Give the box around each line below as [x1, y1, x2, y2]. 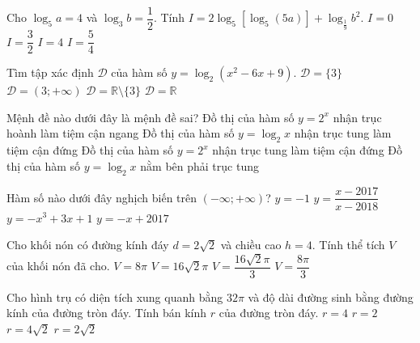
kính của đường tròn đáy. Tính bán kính [6, 304, 207, 321]
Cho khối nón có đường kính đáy [6, 236, 169, 253]
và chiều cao [220, 236, 282, 253]
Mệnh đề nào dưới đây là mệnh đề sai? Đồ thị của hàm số [6, 108, 295, 125]
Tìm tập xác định [6, 64, 94, 81]
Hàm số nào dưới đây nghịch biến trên [6, 188, 197, 205]
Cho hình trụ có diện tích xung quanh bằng [6, 288, 223, 305]
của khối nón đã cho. [6, 257, 110, 273]
